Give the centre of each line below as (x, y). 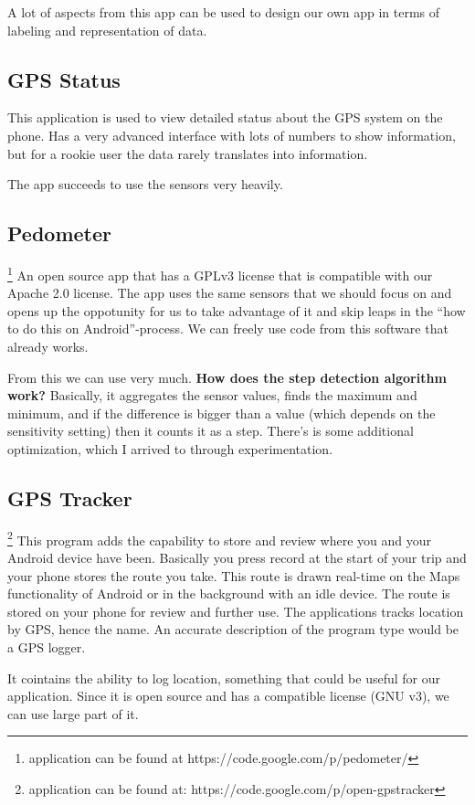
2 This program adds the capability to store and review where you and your (220, 538)
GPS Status (64, 79)
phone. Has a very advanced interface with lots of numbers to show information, (232, 135)
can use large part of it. (73, 713)
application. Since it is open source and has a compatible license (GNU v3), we (228, 696)
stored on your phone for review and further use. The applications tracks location (236, 611)
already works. (48, 346)
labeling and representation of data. (107, 30)
